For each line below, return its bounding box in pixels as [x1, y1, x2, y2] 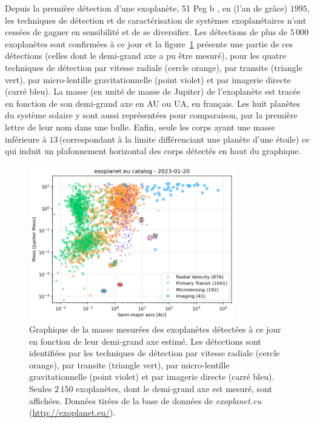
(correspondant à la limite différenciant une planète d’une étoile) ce [59, 132, 310, 145]
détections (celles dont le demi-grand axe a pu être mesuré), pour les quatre [5, 49, 287, 62]
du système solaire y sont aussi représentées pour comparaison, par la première [5, 109, 298, 121]
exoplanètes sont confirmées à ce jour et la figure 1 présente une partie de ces [5, 37, 293, 50]
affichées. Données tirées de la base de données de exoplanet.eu [29, 394, 261, 407]
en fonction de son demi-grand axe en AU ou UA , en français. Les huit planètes [5, 96, 301, 109]
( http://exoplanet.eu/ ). [29, 406, 116, 419]
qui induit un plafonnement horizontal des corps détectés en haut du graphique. [5, 144, 301, 157]
